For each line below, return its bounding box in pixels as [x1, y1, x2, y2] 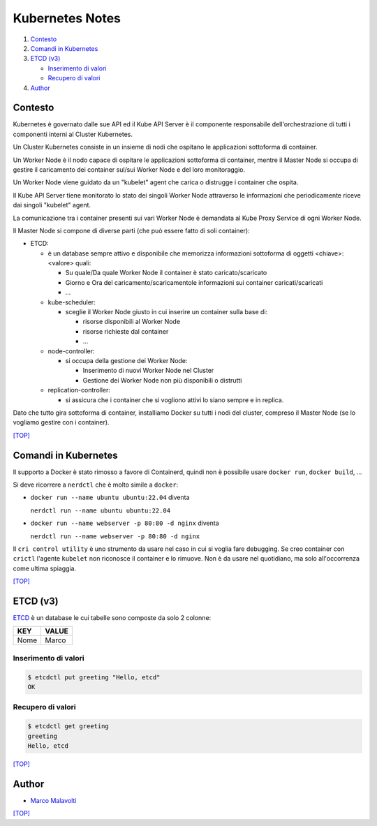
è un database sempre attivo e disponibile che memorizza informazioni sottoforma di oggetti [47, 249, 314, 258]
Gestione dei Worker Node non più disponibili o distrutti [82, 376, 242, 384]
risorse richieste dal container [82, 327, 169, 335]
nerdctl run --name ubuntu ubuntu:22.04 [30, 506, 171, 515]
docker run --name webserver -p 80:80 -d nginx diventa [30, 519, 219, 527]
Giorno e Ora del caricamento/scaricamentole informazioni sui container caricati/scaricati [65, 278, 323, 286]
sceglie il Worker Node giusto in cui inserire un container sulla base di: [65, 308, 268, 316]
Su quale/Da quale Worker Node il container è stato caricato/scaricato [65, 269, 267, 277]
